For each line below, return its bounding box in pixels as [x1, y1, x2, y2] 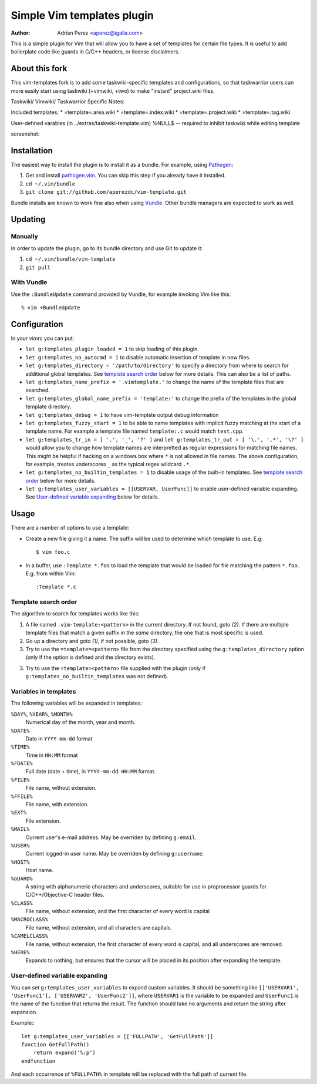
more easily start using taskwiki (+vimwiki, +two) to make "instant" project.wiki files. [11, 87, 215, 94]
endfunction [21, 1058, 56, 1064]
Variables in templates [11, 687, 76, 695]
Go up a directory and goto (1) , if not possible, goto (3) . [25, 637, 159, 644]
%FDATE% [11, 760, 33, 767]
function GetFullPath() [21, 1041, 90, 1048]
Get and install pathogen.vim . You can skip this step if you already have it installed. [25, 172, 226, 179]
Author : [11, 29, 31, 36]
